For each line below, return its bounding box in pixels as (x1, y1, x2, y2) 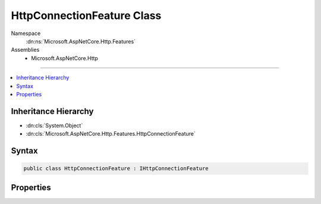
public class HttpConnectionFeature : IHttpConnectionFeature (23, 165, 209, 172)
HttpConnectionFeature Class (11, 9, 162, 22)
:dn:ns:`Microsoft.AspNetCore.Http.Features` (26, 37, 136, 45)
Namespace (11, 30, 41, 37)
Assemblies (11, 46, 40, 54)
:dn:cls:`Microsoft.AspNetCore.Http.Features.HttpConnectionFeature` (26, 130, 196, 137)
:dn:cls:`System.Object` (26, 122, 83, 129)
